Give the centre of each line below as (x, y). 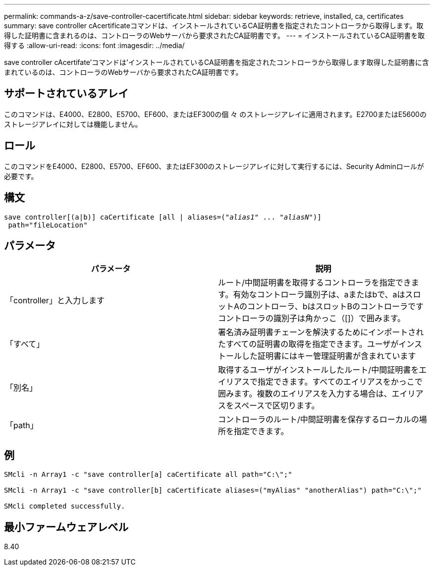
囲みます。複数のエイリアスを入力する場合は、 (305, 394)
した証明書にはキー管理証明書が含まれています (329, 356)
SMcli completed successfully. (65, 506)
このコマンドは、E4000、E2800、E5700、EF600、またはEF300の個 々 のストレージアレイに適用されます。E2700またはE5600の (215, 114)
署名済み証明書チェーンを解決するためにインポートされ (321, 332)
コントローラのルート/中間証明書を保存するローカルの (319, 420)
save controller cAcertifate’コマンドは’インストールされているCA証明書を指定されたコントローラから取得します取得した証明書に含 (217, 62)
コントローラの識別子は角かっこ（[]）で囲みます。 (312, 318)
